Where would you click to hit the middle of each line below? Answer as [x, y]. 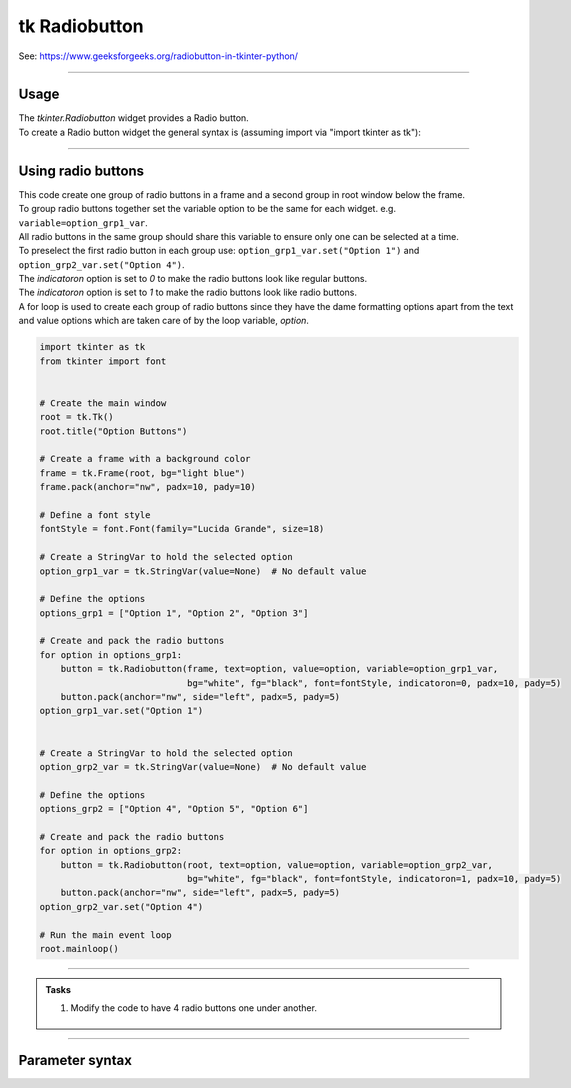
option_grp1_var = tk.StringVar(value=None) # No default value [203, 571]
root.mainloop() [79, 949]
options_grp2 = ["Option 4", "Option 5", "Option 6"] [174, 809]
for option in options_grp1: [111, 654]
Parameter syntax [75, 1060]
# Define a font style [95, 514]
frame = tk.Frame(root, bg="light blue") [142, 473]
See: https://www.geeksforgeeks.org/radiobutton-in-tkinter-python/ [158, 56]
